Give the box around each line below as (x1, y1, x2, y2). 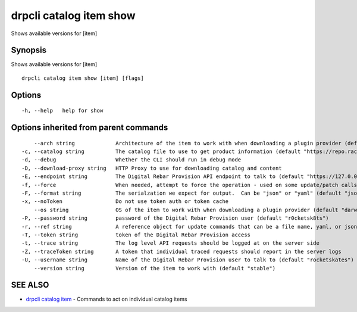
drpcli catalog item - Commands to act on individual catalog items (26, 295, 187, 303)
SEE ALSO (11, 280, 49, 290)
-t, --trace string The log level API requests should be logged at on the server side (21, 240, 320, 247)
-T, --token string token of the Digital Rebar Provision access (21, 231, 251, 238)
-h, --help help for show (21, 107, 104, 114)
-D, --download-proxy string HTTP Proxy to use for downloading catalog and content (21, 164, 282, 171)
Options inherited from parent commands (11, 123, 168, 133)
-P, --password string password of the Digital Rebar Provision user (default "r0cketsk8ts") (21, 215, 330, 221)
